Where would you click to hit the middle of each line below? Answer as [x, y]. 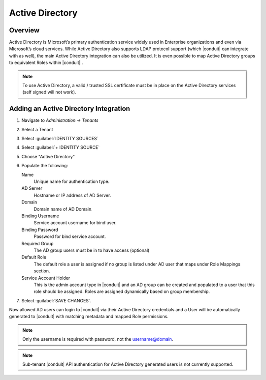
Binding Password [40, 230]
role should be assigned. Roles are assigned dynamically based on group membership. [122, 292]
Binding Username [40, 216]
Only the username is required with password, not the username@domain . [98, 339]
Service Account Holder [46, 278]
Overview [24, 30]
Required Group [37, 243]
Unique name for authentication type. [72, 181]
